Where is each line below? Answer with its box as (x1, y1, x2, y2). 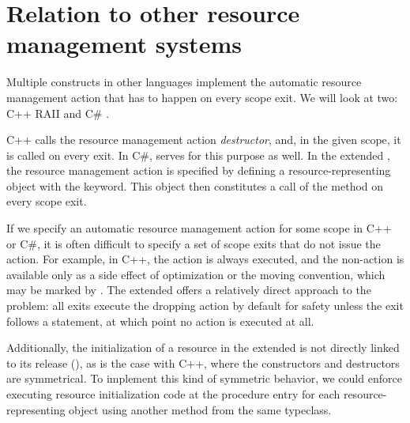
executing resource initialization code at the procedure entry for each (6, 386, 340, 402)
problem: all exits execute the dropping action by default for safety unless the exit (6, 297, 404, 314)
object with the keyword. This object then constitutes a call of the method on (6, 177, 384, 194)
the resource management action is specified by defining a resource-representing (6, 162, 391, 179)
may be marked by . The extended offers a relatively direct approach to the (6, 281, 371, 298)
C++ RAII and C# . (6, 104, 110, 121)
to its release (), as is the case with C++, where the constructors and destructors (6, 354, 400, 371)
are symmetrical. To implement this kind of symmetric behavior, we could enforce (6, 370, 402, 387)
